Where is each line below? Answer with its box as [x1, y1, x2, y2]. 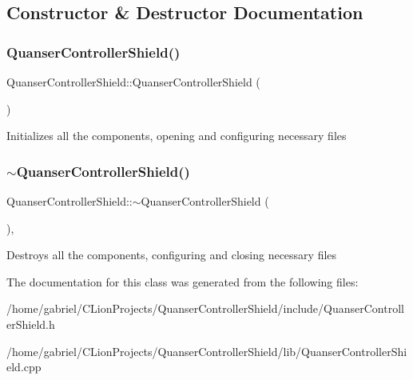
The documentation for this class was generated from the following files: [6, 273, 359, 290]
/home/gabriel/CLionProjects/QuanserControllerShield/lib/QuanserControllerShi [6, 342, 407, 359]
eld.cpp [6, 358, 42, 375]
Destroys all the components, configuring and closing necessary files [6, 246, 337, 263]
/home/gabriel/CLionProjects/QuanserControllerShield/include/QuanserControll [6, 300, 404, 317]
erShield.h [6, 315, 55, 332]
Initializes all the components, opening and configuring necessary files [6, 127, 347, 144]
